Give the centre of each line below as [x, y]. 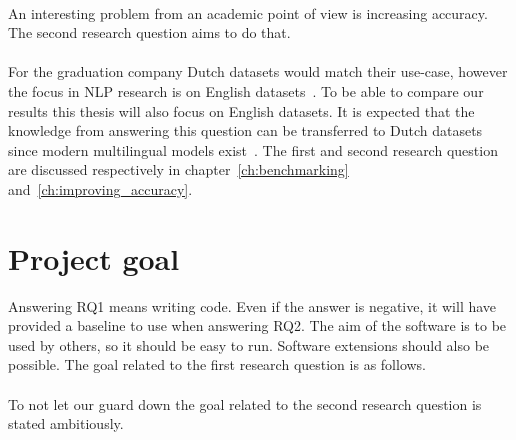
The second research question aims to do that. [149, 32]
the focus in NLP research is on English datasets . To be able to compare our [246, 90]
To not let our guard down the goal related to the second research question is [245, 403]
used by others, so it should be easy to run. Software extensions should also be [249, 344]
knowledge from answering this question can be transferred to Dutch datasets [245, 130]
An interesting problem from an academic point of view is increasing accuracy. [248, 12]
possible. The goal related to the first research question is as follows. [217, 364]
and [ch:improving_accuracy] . [100, 188]
